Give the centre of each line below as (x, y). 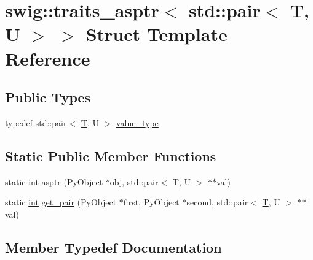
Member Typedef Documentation (113, 247)
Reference (48, 58)
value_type (137, 122)
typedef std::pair (36, 122)
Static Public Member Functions (111, 155)
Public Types (48, 97)
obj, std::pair (134, 181)
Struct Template (156, 34)
